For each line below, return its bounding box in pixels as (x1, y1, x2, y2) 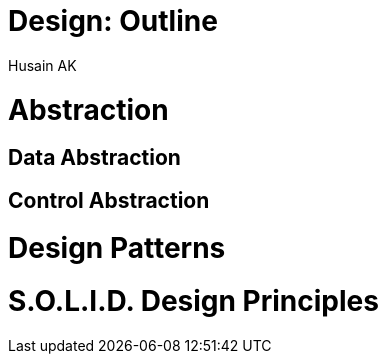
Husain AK (8, 56, 77, 74)
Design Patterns (8, 231, 226, 266)
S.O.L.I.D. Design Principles (8, 284, 379, 319)
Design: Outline (8, 4, 218, 38)
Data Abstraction (8, 145, 181, 171)
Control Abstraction (8, 187, 210, 213)
